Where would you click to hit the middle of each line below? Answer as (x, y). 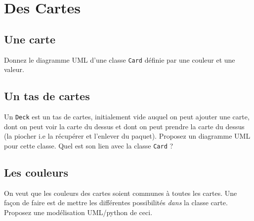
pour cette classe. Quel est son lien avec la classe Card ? (89, 145)
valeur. (14, 69)
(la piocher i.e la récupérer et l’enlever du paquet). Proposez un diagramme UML (127, 136)
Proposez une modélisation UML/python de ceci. (78, 212)
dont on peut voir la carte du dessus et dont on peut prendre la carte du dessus (124, 126)
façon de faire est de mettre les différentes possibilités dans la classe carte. (116, 203)
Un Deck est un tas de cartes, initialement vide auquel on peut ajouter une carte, (127, 117)
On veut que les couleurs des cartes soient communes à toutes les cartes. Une (121, 193)
